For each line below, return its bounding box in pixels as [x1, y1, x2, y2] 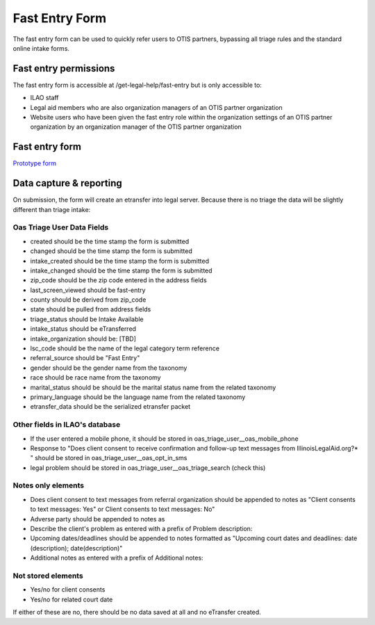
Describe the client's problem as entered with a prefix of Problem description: [30, 525, 253, 533]
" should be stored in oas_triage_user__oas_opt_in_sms [30, 454, 187, 462]
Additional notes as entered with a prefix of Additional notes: [30, 553, 204, 562]
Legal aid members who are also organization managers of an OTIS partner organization [30, 103, 283, 111]
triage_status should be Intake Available [30, 315, 144, 323]
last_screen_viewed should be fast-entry [30, 286, 146, 294]
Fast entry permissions [12, 63, 115, 74]
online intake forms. [12, 44, 69, 52]
